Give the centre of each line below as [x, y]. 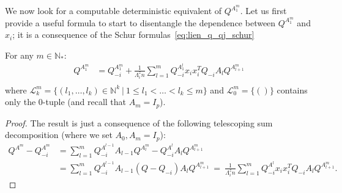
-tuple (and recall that [84, 102]
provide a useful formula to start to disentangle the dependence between [140, 22]
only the [20, 102]
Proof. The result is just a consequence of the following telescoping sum [139, 122]
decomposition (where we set [59, 135]
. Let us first [263, 11]
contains [292, 89]
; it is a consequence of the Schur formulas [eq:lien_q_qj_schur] [133, 35]
